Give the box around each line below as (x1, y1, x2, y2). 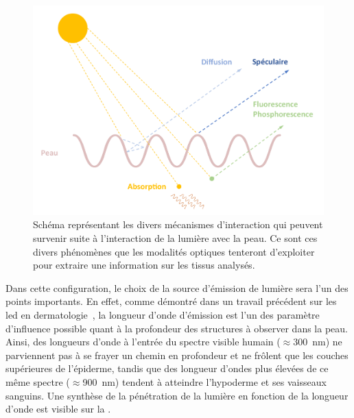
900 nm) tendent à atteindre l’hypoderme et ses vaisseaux (82, 375, 327, 389)
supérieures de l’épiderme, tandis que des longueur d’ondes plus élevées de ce (5, 361, 329, 376)
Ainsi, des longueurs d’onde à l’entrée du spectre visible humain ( (5, 334, 281, 349)
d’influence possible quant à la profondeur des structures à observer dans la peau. (5, 321, 348, 335)
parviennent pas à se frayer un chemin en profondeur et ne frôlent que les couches (5, 347, 349, 362)
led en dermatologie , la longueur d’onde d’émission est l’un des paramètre (5, 308, 320, 322)
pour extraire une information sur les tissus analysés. (33, 258, 255, 272)
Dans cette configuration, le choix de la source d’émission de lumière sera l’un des (5, 280, 349, 295)
